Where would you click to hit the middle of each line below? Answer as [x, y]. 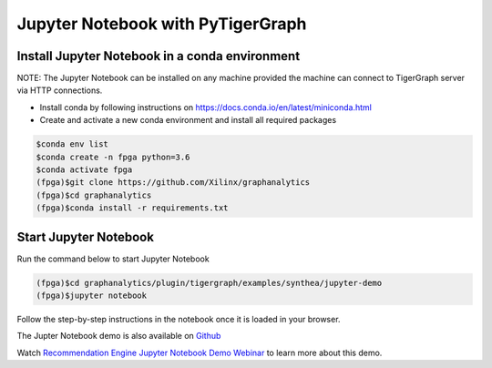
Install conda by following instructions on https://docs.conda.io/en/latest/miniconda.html [206, 107]
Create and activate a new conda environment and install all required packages [188, 120]
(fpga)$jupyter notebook [92, 296]
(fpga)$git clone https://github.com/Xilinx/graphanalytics [173, 183]
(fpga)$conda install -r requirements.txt [132, 208]
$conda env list [72, 144]
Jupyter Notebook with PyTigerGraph [162, 24]
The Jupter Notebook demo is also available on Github [119, 336]
